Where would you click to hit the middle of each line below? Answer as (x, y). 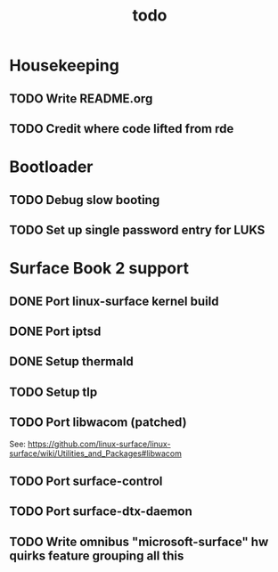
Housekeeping (65, 65)
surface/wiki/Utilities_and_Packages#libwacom (96, 453)
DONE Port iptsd (55, 331)
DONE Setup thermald (71, 362)
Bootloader (51, 167)
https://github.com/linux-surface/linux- (99, 444)
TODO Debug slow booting (85, 200)
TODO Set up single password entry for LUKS (137, 229)
